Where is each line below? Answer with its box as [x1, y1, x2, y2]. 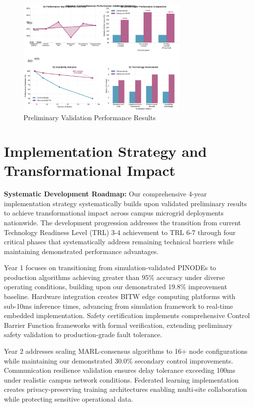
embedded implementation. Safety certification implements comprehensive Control [4, 310, 250, 321]
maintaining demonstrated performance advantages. [4, 246, 159, 256]
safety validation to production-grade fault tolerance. [4, 329, 162, 340]
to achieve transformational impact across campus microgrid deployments [4, 208, 224, 218]
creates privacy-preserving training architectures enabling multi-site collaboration [4, 384, 247, 394]
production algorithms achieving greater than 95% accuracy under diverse [4, 272, 225, 282]
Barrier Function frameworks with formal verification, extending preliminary [4, 320, 233, 330]
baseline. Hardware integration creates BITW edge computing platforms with [4, 291, 235, 301]
